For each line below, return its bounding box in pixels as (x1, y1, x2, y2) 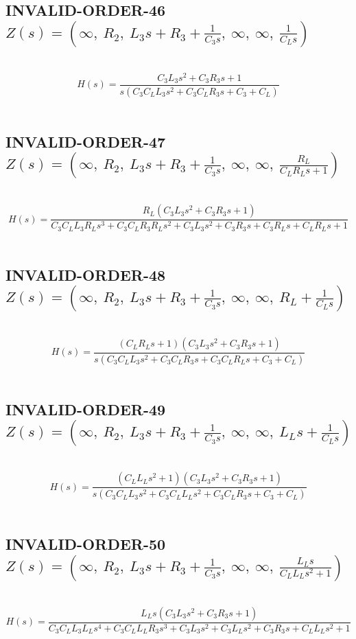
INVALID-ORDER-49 (5, 398, 166, 419)
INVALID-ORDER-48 (5, 264, 166, 285)
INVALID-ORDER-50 (5, 533, 166, 555)
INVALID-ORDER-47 (5, 130, 166, 152)
